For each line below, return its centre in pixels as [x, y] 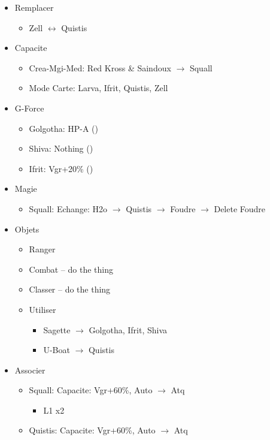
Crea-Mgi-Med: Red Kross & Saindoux [100, 67]
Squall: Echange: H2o [68, 208]
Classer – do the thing [70, 289]
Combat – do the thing [71, 269]
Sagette [57, 329]
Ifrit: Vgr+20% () [61, 168]
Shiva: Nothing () [61, 148]
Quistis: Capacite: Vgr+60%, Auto [92, 430]
